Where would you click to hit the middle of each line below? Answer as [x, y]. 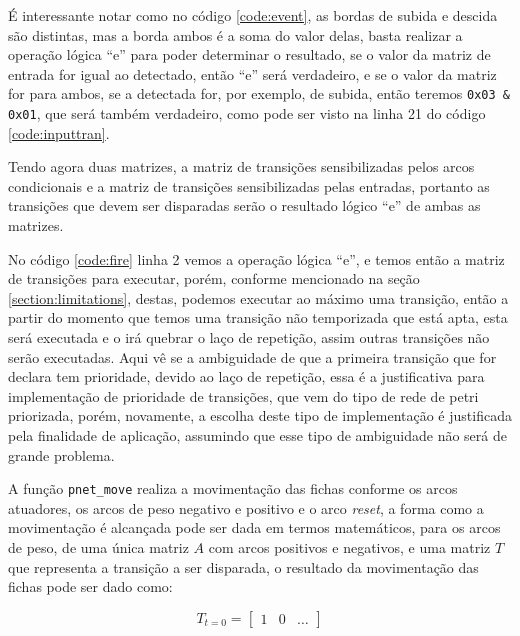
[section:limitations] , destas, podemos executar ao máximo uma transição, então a [258, 297]
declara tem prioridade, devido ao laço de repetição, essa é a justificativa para [246, 376]
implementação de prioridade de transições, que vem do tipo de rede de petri [243, 395]
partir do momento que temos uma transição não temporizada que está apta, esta [258, 317]
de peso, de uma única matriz [98, 547]
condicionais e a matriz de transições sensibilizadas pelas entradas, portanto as [249, 185]
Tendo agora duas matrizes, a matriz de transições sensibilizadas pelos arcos [241, 166]
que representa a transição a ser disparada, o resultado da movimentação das [243, 566]
